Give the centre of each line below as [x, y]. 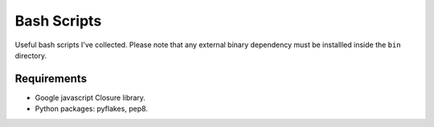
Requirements [51, 79]
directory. [31, 55]
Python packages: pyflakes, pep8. [92, 109]
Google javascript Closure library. [90, 97]
